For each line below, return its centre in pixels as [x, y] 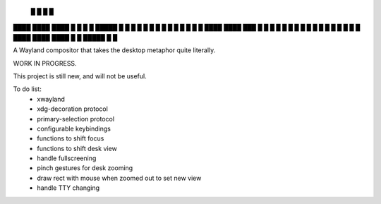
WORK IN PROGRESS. [45, 63]
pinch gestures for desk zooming [85, 168]
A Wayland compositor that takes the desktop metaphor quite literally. [114, 50]
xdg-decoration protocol [73, 109]
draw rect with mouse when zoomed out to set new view [119, 178]
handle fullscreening [67, 158]
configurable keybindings [74, 128]
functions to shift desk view [77, 148]
